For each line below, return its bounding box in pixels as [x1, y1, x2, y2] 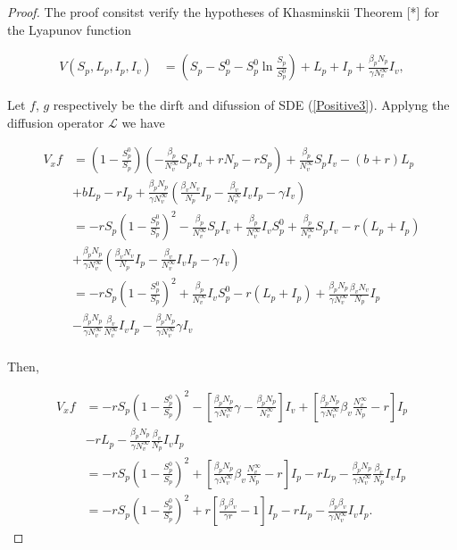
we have [121, 112, 165, 131]
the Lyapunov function [7, 20, 132, 38]
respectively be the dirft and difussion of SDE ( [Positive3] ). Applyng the [53, 96, 450, 114]
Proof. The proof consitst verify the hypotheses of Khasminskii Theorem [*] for [7, 3, 439, 21]
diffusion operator [7, 112, 104, 131]
